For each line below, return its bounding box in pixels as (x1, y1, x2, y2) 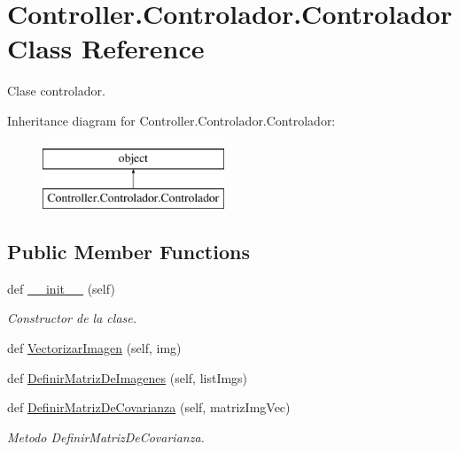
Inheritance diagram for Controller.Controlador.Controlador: (7, 111, 336, 129)
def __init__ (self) (7, 279, 115, 297)
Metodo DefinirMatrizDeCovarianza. (7, 427, 205, 446)
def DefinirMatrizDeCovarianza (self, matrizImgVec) (7, 398, 291, 417)
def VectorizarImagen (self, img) (7, 339, 182, 357)
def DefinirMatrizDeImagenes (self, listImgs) (7, 368, 248, 387)
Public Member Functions (7, 238, 250, 265)
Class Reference (7, 30, 205, 66)
